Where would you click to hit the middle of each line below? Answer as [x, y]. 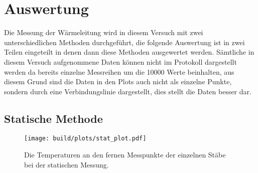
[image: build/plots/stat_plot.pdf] [85, 139]
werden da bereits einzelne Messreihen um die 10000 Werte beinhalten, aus [119, 71]
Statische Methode [53, 118]
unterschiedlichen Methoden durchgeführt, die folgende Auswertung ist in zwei [124, 42]
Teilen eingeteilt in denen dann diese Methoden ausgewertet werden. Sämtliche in [129, 52]
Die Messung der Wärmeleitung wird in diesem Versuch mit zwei [104, 32]
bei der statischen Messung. [67, 164]
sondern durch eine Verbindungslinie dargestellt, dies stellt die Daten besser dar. [128, 91]
